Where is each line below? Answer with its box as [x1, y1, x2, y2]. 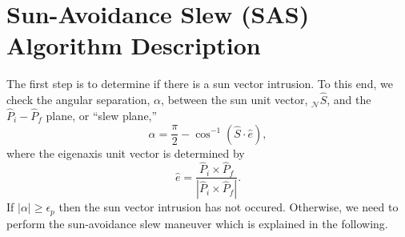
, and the [327, 91, 371, 108]
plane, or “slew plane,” [46, 106, 158, 123]
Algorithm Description [6, 29, 261, 62]
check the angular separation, [6, 91, 150, 108]
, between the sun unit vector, [161, 91, 308, 108]
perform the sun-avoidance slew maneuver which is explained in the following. [6, 215, 388, 231]
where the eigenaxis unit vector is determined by [6, 144, 245, 161]
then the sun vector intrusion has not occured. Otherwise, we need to [58, 199, 399, 215]
